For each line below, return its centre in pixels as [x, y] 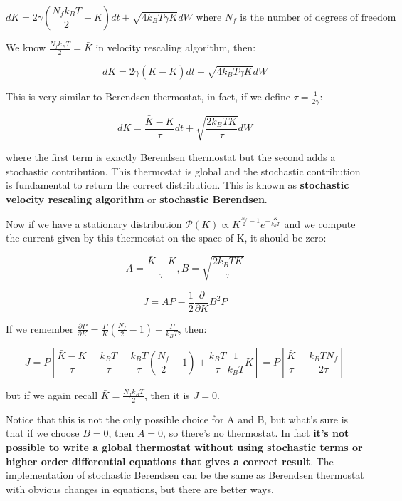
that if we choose [43, 433]
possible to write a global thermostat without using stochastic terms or [184, 446]
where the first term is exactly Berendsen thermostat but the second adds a [171, 157]
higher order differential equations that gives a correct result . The [170, 461]
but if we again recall [52, 394]
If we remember [40, 328]
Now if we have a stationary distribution [94, 223]
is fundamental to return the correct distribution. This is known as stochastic [178, 185]
